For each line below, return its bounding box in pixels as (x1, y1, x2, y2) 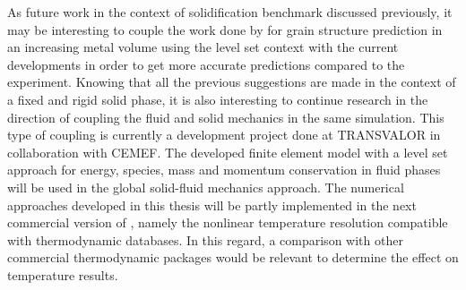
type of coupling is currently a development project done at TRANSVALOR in (7, 125, 441, 144)
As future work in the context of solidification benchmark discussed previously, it (7, 3, 453, 21)
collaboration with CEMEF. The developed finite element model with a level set (7, 142, 448, 161)
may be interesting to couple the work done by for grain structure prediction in (7, 20, 443, 38)
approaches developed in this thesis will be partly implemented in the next (7, 195, 417, 214)
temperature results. (7, 265, 118, 284)
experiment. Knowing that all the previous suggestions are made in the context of (7, 72, 456, 91)
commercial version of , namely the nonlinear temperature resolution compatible (7, 213, 448, 232)
